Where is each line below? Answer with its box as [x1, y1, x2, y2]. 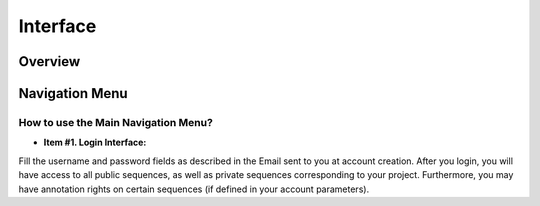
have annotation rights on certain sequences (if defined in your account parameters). [18, 183, 370, 195]
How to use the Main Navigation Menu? [18, 115, 214, 129]
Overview [18, 53, 81, 70]
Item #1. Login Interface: [43, 136, 147, 149]
